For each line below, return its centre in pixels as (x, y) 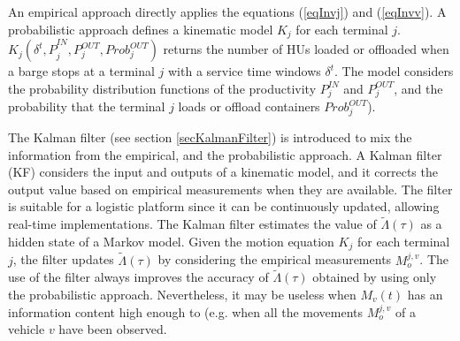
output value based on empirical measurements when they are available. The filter (230, 189)
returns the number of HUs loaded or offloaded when (306, 49)
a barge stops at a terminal (81, 71)
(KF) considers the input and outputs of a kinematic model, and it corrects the (223, 172)
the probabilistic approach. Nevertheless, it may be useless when (182, 294)
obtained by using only (375, 277)
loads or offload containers (249, 106)
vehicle (27, 329)
